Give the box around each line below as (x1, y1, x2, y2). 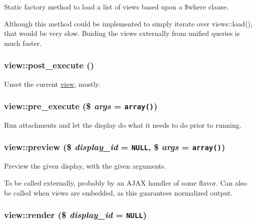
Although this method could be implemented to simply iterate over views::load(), (4, 18, 252, 28)
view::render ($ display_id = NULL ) (4, 209, 147, 221)
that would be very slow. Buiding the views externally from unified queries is (4, 28, 240, 38)
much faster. (4, 37, 42, 48)
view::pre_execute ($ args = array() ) (4, 100, 157, 112)
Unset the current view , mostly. (4, 78, 100, 89)
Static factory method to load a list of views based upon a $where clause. (4, 1, 229, 11)
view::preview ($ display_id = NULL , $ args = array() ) (4, 141, 225, 153)
